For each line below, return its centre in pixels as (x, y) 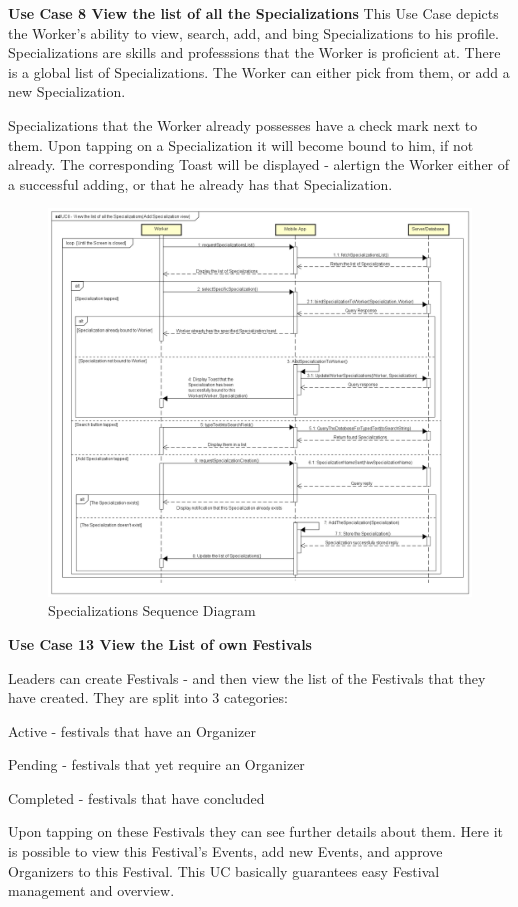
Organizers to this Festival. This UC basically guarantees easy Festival (224, 870)
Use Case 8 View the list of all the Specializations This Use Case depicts (253, 13)
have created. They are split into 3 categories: (148, 697)
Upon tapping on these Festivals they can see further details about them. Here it (255, 831)
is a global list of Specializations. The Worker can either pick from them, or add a (259, 71)
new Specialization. (67, 91)
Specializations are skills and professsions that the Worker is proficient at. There (254, 52)
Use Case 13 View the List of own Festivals (160, 643)
